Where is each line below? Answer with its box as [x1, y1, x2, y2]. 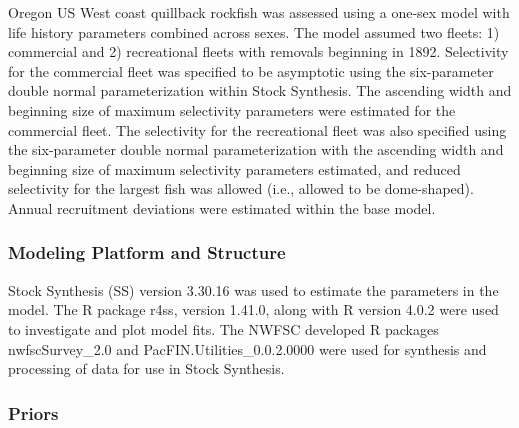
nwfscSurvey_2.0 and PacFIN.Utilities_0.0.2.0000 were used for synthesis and [8, 338, 487, 359]
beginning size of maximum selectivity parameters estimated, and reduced [8, 158, 461, 179]
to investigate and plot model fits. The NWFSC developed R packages [8, 318, 439, 339]
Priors [8, 400, 59, 425]
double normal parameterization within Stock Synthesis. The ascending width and [8, 80, 512, 101]
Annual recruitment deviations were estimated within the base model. [8, 197, 436, 218]
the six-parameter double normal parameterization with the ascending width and [8, 139, 504, 160]
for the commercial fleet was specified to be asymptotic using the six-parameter [8, 60, 494, 81]
